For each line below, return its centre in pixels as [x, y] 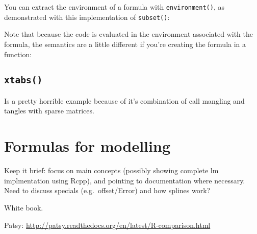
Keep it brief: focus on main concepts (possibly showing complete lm [111, 170]
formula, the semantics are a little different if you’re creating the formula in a [125, 44]
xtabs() [23, 80]
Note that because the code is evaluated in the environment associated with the [128, 34]
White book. [24, 207]
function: [18, 54]
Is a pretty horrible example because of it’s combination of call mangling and [124, 100]
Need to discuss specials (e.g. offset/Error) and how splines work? [107, 190]
